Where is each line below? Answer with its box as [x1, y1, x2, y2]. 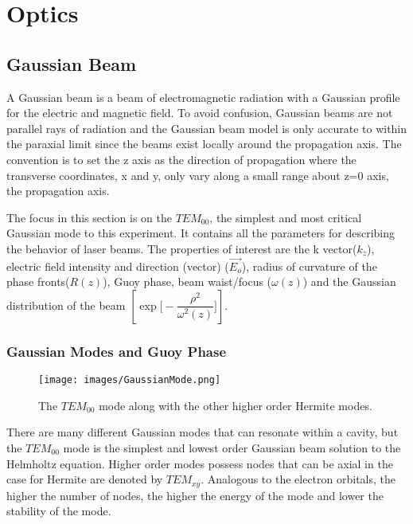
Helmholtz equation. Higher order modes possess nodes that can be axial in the [6, 455, 393, 471]
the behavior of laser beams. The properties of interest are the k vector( [6, 240, 357, 256]
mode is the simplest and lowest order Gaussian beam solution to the [63, 439, 401, 456]
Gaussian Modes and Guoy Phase [6, 341, 227, 361]
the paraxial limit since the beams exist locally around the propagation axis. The [6, 135, 402, 152]
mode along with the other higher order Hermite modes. [99, 397, 372, 413]
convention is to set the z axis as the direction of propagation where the [6, 151, 357, 167]
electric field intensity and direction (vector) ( [6, 257, 229, 274]
